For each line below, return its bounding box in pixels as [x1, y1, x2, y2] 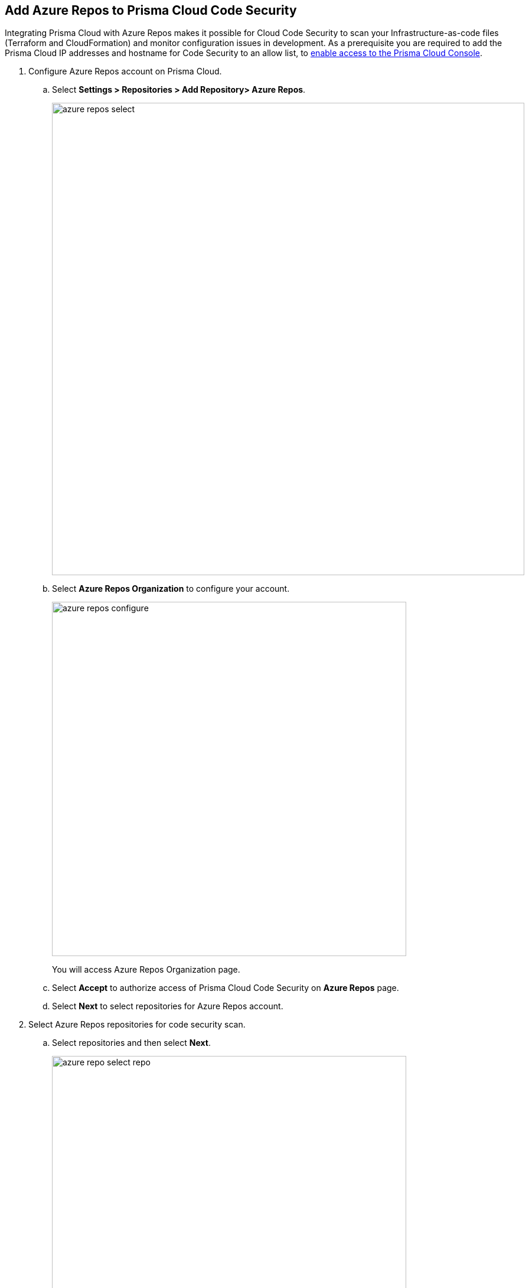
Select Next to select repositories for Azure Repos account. [52, 1001, 283, 1012]
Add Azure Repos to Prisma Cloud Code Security [5, 3, 297, 18]
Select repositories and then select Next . [52, 1038, 211, 1048]
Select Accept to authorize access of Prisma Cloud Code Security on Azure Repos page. [52, 983, 399, 993]
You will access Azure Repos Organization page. [52, 964, 240, 975]
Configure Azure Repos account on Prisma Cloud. [28, 66, 222, 77]
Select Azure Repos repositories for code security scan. [28, 1019, 246, 1030]
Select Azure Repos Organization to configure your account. [52, 583, 290, 594]
